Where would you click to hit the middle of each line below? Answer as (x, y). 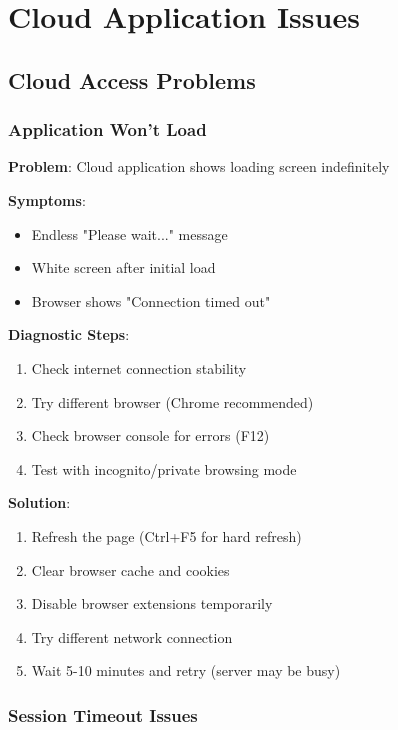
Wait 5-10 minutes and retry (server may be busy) (186, 670)
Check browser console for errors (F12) (150, 435)
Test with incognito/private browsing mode (164, 468)
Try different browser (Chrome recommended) (172, 401)
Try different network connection (132, 636)
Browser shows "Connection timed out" (151, 300)
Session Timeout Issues (103, 714)
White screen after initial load (123, 267)
